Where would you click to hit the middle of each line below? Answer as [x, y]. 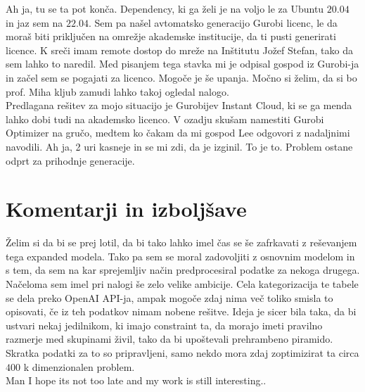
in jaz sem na [34, 22]
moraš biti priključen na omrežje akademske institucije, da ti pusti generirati [171, 36]
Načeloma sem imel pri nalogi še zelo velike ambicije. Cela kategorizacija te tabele [182, 284]
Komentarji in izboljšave [126, 209]
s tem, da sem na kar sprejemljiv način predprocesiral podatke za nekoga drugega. [183, 270]
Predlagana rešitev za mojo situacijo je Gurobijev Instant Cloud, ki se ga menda [179, 105]
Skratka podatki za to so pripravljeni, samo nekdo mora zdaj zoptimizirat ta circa [182, 353]
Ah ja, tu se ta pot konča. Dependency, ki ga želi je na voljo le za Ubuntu [165, 8]
